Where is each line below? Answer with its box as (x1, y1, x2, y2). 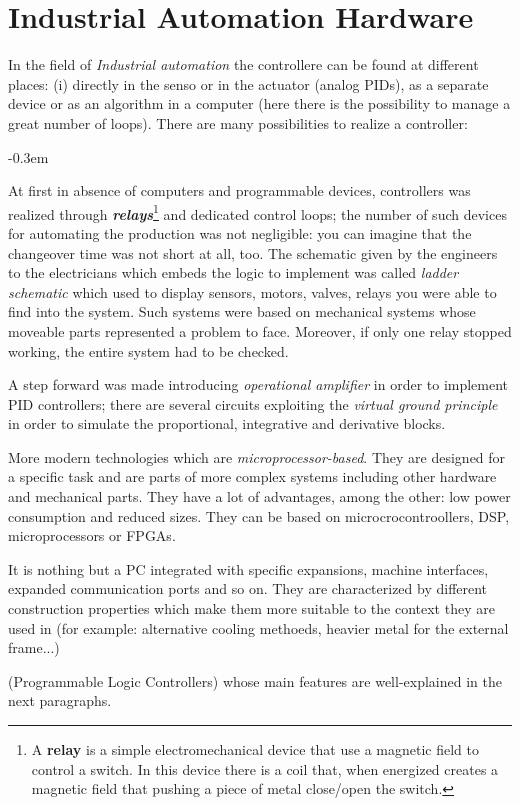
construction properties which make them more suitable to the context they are (8, 598, 495, 619)
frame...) (8, 637, 60, 658)
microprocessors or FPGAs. (8, 525, 176, 546)
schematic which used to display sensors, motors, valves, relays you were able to (8, 281, 497, 302)
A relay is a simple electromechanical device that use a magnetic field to (31, 739, 479, 759)
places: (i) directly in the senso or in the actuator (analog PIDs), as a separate (8, 73, 489, 94)
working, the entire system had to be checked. (8, 340, 289, 361)
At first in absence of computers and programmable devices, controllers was (8, 180, 471, 201)
